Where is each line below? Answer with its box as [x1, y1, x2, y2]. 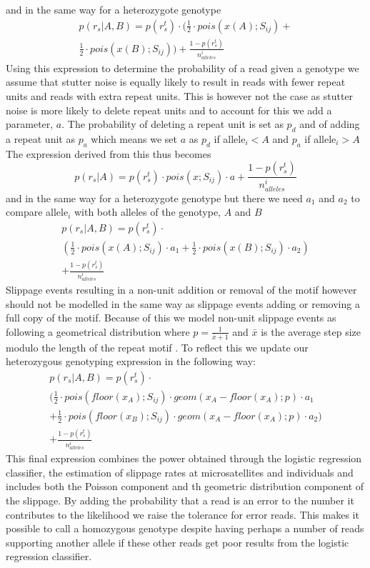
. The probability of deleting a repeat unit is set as [61, 116, 284, 131]
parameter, [6, 116, 54, 131]
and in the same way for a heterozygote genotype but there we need [6, 190, 303, 205]
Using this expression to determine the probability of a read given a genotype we [6, 60, 359, 75]
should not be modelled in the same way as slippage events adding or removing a [6, 296, 360, 311]
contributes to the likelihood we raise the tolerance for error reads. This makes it [6, 507, 359, 522]
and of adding [299, 116, 360, 131]
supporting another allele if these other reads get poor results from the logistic [6, 534, 349, 549]
